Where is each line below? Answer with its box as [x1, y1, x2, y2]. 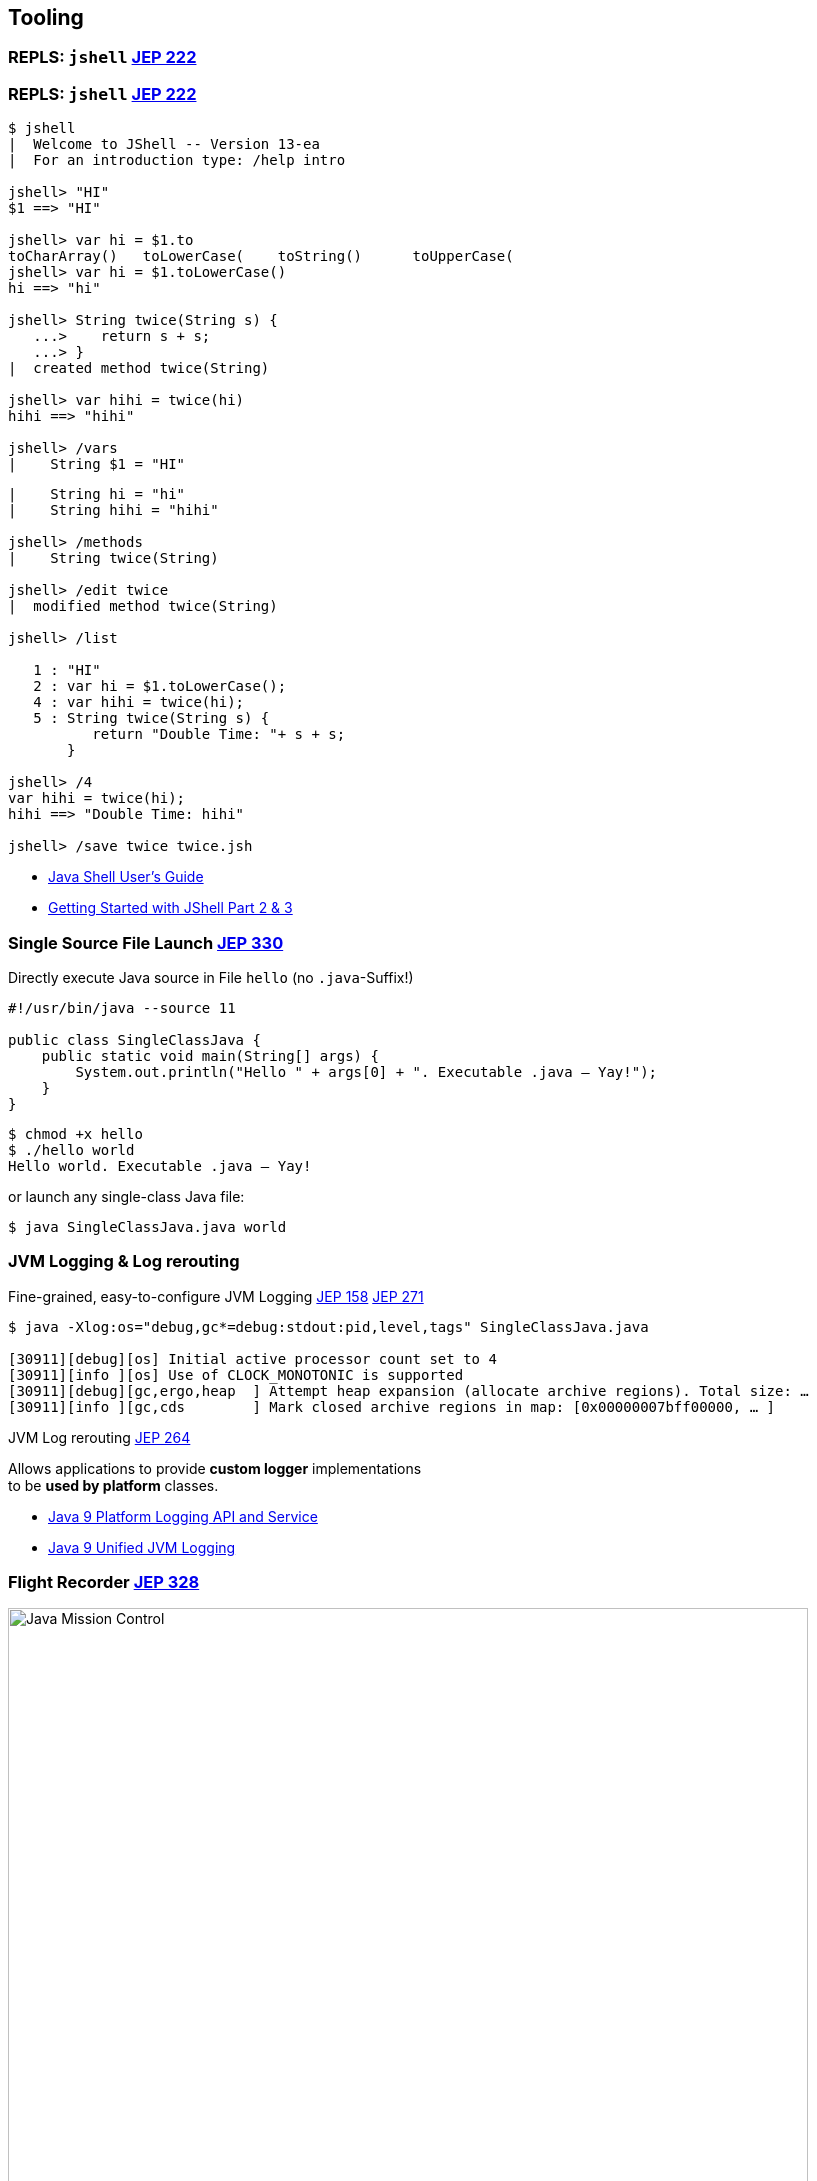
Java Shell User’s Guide [48, 868, 204, 886]
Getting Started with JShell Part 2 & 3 [48, 899, 293, 917]
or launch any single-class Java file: [8, 1187, 245, 1205]
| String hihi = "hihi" [8, 502, 219, 519]
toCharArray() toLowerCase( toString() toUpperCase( [8, 248, 514, 265]
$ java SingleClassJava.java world [8, 1218, 287, 1235]
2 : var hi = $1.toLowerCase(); [33, 678, 287, 695]
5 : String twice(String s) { [33, 710, 270, 727]
